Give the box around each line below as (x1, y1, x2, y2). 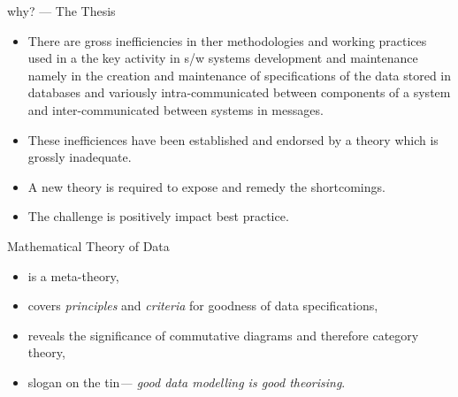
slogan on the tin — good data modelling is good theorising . (27, 372, 346, 391)
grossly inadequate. (27, 148, 132, 166)
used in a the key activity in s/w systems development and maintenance (27, 49, 418, 67)
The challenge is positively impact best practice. (27, 207, 289, 225)
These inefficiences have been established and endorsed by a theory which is (27, 130, 439, 149)
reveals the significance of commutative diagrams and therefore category (27, 325, 419, 344)
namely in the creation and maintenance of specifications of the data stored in (27, 65, 452, 84)
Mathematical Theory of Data (7, 236, 170, 255)
